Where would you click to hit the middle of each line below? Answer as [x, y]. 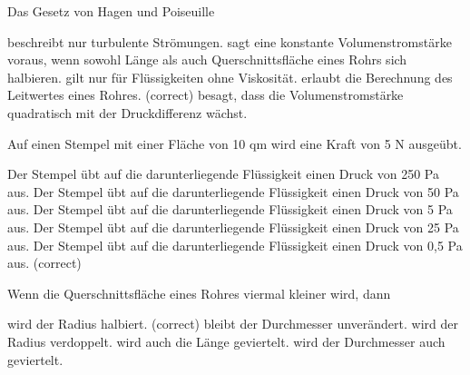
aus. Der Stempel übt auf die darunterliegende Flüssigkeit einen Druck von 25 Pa [233, 227]
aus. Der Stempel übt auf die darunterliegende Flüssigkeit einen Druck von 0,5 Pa [235, 245]
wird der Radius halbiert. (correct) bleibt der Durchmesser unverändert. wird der [233, 324]
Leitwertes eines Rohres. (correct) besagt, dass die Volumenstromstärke [206, 95]
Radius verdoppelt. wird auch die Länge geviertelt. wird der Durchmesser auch [226, 341]
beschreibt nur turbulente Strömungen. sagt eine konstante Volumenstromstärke [230, 41]
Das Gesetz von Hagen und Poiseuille [111, 11]
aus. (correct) [44, 263]
